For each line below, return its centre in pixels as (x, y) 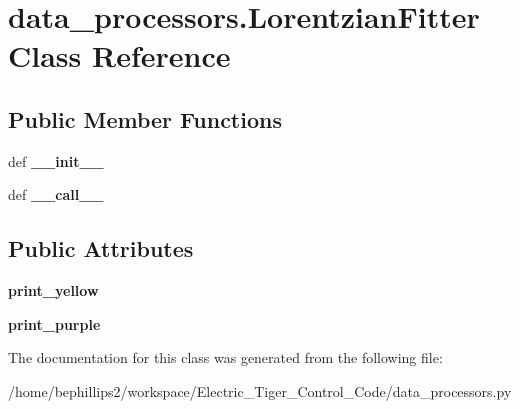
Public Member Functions (145, 118)
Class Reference (119, 55)
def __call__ (56, 194)
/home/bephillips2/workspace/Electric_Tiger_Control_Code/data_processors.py (260, 390)
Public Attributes (101, 248)
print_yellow (53, 290)
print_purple (54, 323)
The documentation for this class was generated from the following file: (225, 357)
